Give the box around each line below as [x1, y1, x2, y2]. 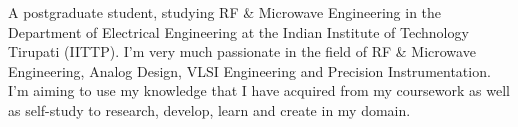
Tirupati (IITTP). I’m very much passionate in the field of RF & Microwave [8, 41, 476, 62]
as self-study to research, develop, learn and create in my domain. [8, 99, 411, 120]
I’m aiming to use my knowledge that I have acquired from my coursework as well [8, 80, 510, 101]
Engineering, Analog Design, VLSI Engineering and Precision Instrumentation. [8, 60, 491, 81]
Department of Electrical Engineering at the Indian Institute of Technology [8, 21, 469, 42]
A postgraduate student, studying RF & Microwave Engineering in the [8, 2, 442, 22]
